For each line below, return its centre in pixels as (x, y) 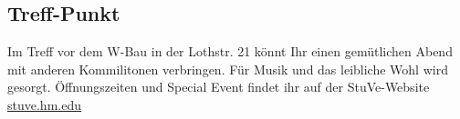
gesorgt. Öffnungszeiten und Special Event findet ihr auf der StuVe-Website (219, 87)
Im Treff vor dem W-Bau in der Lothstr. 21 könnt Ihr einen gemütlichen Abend (230, 51)
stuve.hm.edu (44, 104)
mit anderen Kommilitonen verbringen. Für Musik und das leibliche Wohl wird (228, 69)
